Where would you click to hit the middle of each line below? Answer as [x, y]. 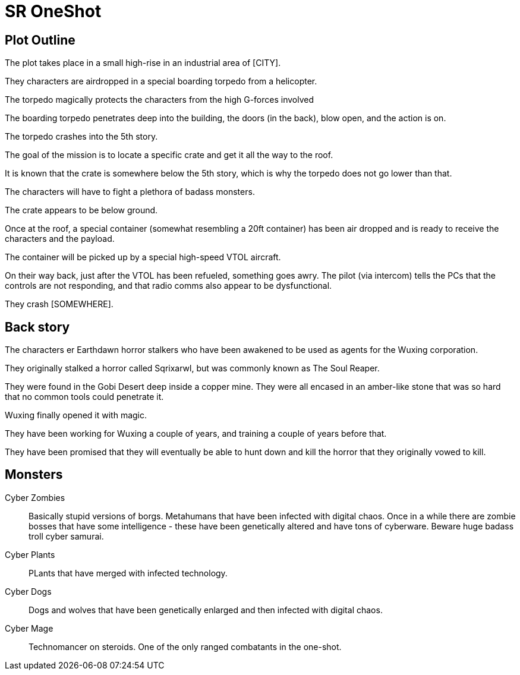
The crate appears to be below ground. [81, 210]
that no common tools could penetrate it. [84, 397]
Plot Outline [40, 40]
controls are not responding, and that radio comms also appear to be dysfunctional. [168, 286]
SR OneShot [53, 11]
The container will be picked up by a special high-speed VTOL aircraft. [143, 257]
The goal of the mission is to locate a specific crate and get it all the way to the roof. [169, 155]
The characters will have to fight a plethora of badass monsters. [130, 192]
